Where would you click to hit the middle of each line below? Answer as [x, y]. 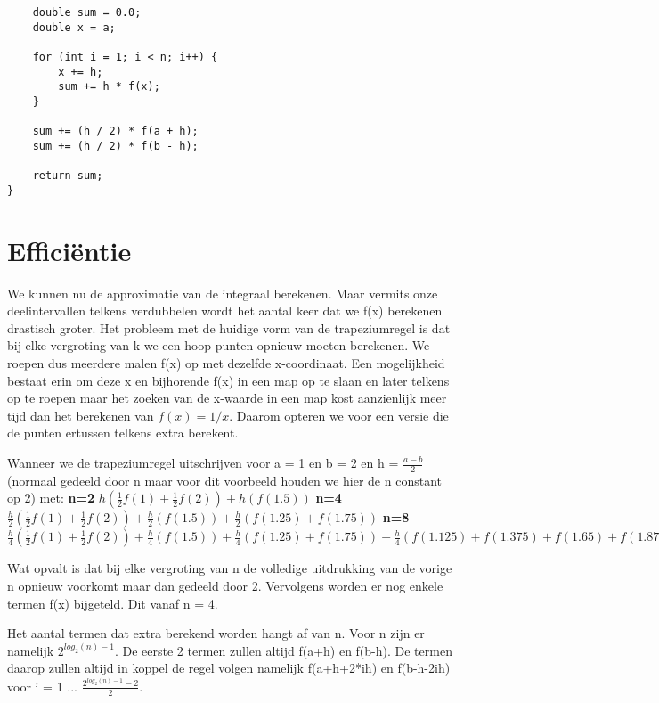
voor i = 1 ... [42, 686]
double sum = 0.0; [87, 12]
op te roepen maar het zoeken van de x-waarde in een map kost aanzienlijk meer [227, 398]
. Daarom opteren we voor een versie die [339, 415]
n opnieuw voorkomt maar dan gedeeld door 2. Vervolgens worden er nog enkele [225, 586]
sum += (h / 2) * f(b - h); [115, 146]
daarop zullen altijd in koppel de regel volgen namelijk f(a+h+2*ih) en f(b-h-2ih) [229, 668]
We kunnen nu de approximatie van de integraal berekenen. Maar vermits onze [223, 293]
